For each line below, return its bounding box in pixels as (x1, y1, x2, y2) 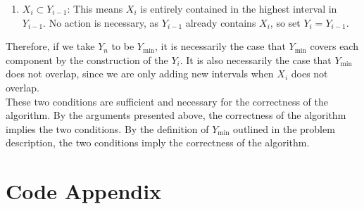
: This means (67, 1, 123, 15)
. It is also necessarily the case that (180, 52, 332, 67)
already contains (185, 15, 256, 30)
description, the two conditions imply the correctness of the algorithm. (6, 135, 310, 150)
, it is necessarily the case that (155, 39, 286, 53)
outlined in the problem (233, 121, 335, 136)
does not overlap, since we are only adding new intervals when (6, 66, 274, 81)
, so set (270, 15, 301, 30)
